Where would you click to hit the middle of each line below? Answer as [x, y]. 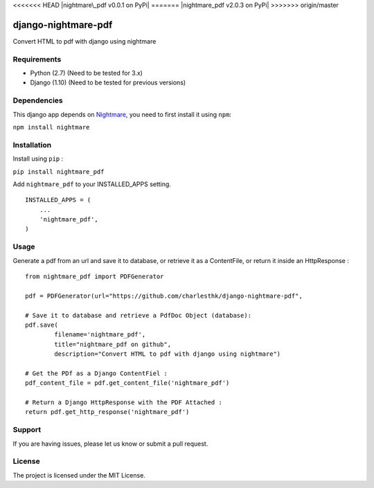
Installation [32, 145]
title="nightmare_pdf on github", [113, 344]
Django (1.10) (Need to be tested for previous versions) [108, 82]
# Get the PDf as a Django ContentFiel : [96, 373]
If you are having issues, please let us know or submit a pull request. [110, 444]
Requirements [37, 59]
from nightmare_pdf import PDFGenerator [95, 276]
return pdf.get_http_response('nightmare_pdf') [107, 412]
